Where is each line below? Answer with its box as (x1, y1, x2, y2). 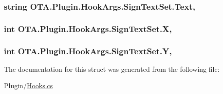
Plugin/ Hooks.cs (4, 80, 53, 90)
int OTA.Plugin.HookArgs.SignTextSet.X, (4, 22, 172, 34)
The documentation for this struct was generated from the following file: (4, 63, 220, 74)
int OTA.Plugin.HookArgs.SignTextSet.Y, (4, 45, 172, 57)
